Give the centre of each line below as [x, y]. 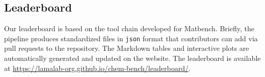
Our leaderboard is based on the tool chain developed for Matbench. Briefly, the [129, 28]
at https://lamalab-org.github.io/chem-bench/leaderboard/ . [97, 68]
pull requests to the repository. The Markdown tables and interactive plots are [127, 48]
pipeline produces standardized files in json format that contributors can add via [131, 38]
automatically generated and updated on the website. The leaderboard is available [132, 58]
